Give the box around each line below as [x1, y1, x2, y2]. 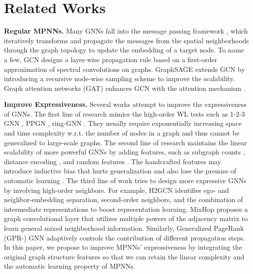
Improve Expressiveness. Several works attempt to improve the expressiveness [4, 99, 247, 109]
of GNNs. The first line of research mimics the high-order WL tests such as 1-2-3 [4, 108, 245, 119]
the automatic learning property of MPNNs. [4, 261, 135, 271]
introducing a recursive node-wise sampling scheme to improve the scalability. [4, 73, 235, 84]
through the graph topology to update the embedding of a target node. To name [4, 45, 244, 55]
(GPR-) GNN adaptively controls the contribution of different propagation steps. [4, 232, 245, 242]
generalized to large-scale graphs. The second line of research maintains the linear [4, 137, 247, 147]
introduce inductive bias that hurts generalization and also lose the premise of [4, 166, 236, 176]
